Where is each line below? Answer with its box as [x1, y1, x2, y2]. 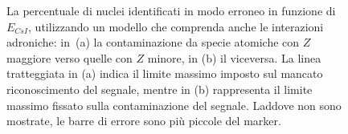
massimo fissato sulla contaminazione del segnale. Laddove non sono [6, 96, 342, 113]
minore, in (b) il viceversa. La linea [147, 49, 321, 66]
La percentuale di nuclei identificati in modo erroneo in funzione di [6, 2, 336, 18]
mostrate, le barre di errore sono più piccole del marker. [6, 112, 281, 129]
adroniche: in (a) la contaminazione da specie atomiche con [6, 34, 300, 51]
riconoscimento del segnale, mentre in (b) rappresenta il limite [6, 80, 313, 97]
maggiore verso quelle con [6, 49, 133, 66]
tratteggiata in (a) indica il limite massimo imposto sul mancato [6, 65, 323, 82]
